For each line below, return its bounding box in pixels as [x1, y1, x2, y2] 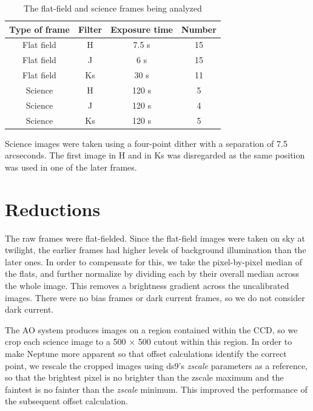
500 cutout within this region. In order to [138, 335, 292, 348]
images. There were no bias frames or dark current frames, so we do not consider [5, 291, 305, 304]
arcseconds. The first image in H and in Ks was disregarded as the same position [5, 149, 305, 161]
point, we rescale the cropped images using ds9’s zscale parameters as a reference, [5, 359, 308, 372]
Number [181, 22, 217, 35]
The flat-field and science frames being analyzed [24, 2, 202, 14]
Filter [78, 22, 103, 35]
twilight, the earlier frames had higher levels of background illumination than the [5, 243, 306, 256]
